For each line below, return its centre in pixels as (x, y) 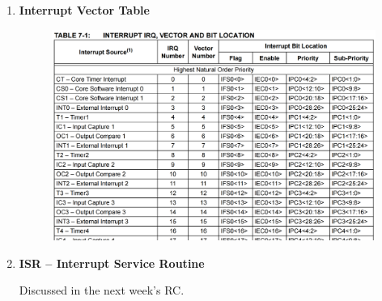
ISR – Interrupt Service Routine (112, 263)
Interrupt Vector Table (84, 10)
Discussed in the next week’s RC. (102, 290)
